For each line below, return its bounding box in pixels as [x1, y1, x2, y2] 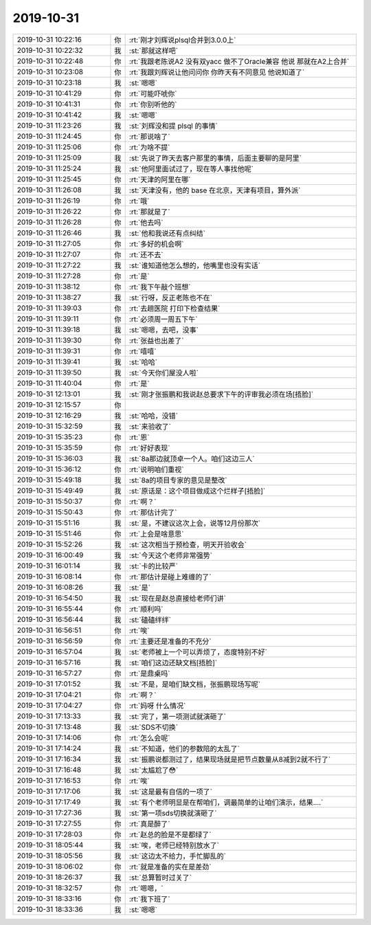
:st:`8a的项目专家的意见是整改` [128, 475, 227, 484]
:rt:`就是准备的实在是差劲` [128, 862, 212, 871]
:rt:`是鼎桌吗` [128, 669, 170, 678]
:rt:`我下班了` [128, 894, 170, 904]
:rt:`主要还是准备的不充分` [128, 636, 212, 646]
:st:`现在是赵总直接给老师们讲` [128, 593, 227, 603]
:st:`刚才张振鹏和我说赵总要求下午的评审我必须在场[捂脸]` [128, 389, 314, 399]
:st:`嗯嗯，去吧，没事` [128, 325, 199, 335]
